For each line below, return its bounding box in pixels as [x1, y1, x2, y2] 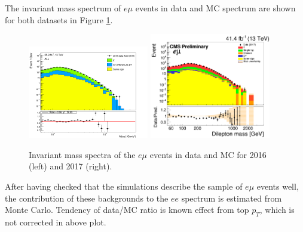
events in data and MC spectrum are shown [135, 2, 296, 14]
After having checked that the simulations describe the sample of [5, 180, 243, 192]
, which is [259, 203, 295, 216]
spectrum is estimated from [181, 191, 282, 204]
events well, [256, 180, 299, 192]
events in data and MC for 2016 [149, 148, 267, 160]
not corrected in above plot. [5, 215, 106, 228]
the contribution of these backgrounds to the [5, 191, 169, 204]
